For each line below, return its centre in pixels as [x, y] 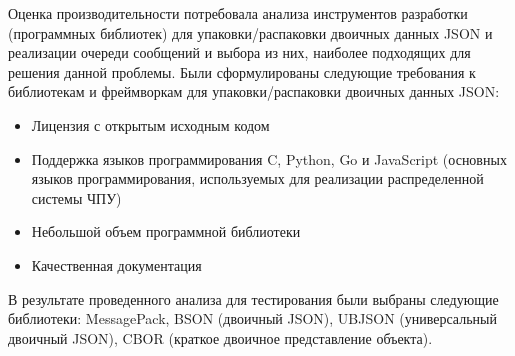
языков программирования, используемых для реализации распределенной [257, 178]
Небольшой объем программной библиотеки [166, 231]
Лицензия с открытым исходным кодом [150, 124]
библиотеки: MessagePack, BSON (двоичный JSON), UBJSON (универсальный [252, 318]
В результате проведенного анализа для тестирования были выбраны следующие [253, 298]
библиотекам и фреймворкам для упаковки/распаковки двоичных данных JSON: [254, 91]
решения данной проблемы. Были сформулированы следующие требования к [242, 71]
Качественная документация [116, 264]
